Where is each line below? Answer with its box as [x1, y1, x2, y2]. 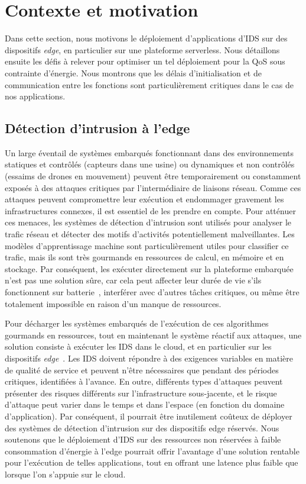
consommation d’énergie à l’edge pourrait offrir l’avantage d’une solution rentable [5, 444, 300, 457]
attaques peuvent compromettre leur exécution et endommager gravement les [5, 193, 284, 205]
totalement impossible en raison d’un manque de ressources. [5, 297, 222, 309]
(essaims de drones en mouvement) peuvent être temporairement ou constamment [5, 170, 301, 182]
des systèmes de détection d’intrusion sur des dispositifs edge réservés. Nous [5, 421, 279, 434]
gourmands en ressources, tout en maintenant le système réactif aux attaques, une [5, 328, 302, 341]
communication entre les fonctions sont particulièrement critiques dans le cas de [5, 78, 294, 91]
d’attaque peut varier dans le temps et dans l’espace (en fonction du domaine [5, 398, 285, 411]
